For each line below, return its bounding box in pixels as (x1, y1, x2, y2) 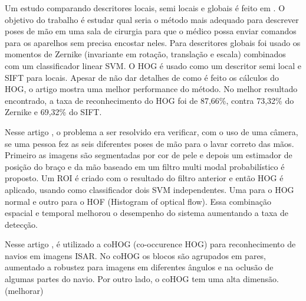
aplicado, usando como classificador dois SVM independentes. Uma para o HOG (5, 183, 294, 195)
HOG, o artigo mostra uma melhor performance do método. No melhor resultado (5, 83, 298, 95)
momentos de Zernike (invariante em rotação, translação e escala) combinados (5, 48, 286, 60)
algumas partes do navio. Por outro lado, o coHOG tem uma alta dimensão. (5, 273, 279, 285)
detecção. (5, 218, 38, 230)
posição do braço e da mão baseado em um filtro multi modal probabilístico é (5, 160, 285, 172)
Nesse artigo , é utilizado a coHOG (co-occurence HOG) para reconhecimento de (5, 238, 296, 250)
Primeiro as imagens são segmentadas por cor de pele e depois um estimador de (5, 149, 292, 161)
